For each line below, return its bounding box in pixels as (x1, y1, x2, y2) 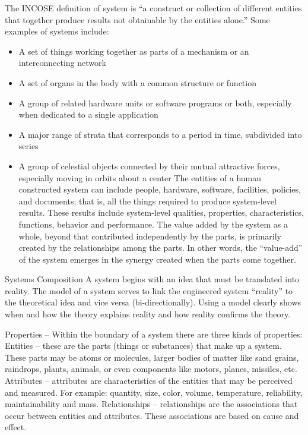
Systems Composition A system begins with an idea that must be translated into (5, 273, 300, 285)
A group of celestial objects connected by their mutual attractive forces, (18, 159, 280, 172)
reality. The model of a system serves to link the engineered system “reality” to (5, 284, 293, 297)
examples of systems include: (5, 25, 109, 37)
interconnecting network (18, 56, 106, 69)
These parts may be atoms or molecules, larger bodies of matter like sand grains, (5, 351, 299, 363)
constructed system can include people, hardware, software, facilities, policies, (18, 183, 301, 196)
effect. (5, 421, 27, 433)
